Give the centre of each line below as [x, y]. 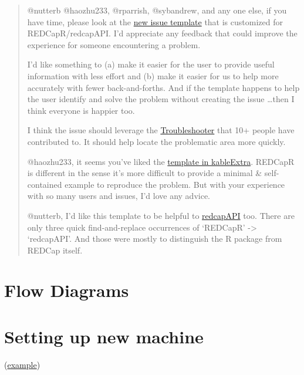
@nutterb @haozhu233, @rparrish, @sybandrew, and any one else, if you [157, 10]
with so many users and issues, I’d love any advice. [119, 196]
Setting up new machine [104, 336]
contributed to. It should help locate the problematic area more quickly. [156, 141]
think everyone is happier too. [81, 110]
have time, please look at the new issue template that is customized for [155, 21]
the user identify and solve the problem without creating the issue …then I [161, 99]
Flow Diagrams [67, 290]
